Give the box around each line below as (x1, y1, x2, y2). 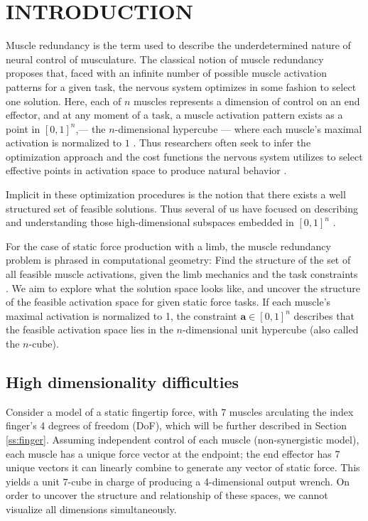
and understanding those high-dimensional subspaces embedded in (6, 215, 294, 230)
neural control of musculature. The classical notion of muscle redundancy (6, 51, 324, 66)
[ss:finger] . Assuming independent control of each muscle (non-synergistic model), (6, 431, 359, 446)
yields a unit (6, 473, 60, 488)
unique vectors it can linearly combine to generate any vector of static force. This (6, 460, 360, 475)
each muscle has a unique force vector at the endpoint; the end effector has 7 (6, 446, 340, 461)
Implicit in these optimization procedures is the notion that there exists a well (6, 187, 346, 202)
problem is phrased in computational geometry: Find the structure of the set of (6, 252, 351, 267)
